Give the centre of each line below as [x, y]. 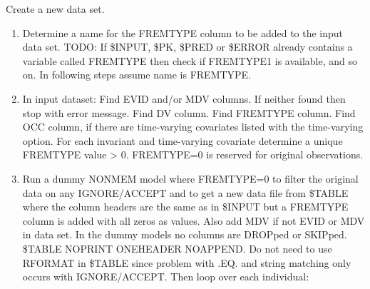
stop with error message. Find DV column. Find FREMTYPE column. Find [189, 112]
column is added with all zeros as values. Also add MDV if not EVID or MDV [194, 220]
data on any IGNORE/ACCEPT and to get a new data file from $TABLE [185, 192]
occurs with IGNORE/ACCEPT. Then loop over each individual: [166, 277]
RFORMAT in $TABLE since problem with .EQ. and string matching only [187, 262]
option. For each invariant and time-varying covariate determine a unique [183, 140]
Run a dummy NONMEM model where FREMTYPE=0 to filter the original [190, 178]
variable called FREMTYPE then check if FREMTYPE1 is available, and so [190, 60]
